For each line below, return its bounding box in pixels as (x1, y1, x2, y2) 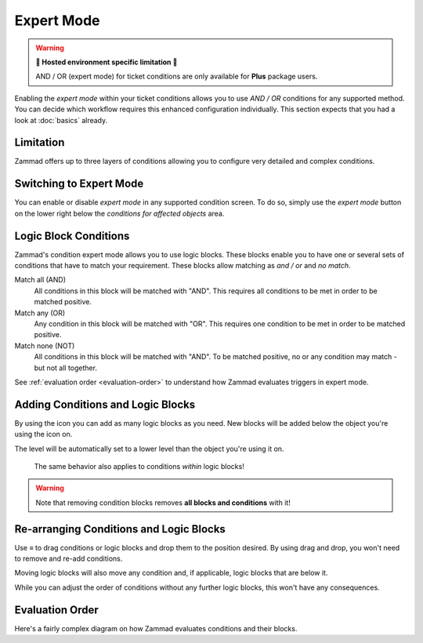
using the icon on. (14, 430, 73, 439)
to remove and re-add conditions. (14, 554, 123, 564)
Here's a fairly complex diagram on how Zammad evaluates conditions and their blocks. (14, 623, 298, 633)
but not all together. (34, 363, 98, 372)
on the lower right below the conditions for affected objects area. (14, 209, 225, 218)
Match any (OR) (14, 308, 66, 318)
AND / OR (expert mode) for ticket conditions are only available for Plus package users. (35, 71, 318, 82)
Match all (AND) (14, 275, 67, 285)
